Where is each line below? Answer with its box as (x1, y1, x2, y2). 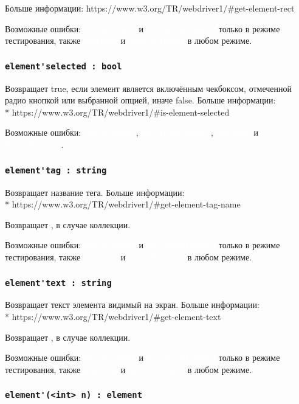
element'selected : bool (5, 61, 122, 71)
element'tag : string (5, 165, 107, 175)
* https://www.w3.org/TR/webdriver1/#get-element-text (5, 310, 221, 323)
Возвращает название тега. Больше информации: (5, 186, 185, 198)
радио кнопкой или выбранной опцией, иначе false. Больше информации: (5, 94, 276, 106)
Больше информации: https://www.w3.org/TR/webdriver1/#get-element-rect (5, 2, 295, 14)
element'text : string (5, 277, 112, 288)
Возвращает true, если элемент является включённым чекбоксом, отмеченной (5, 82, 292, 94)
